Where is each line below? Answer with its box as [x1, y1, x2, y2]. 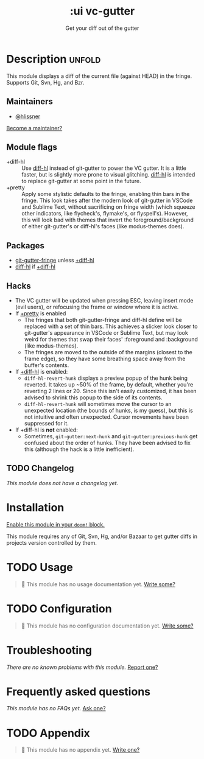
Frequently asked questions [6, 685, 151, 698]
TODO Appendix [6, 726, 90, 740]
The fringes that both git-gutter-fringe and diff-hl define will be [24, 316, 183, 323]
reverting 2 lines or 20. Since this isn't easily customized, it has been [24, 387, 197, 394]
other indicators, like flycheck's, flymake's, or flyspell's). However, [21, 210, 188, 217]
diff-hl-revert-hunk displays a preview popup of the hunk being [24, 374, 188, 382]
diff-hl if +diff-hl [15, 263, 56, 270]
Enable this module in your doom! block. [6, 520, 105, 528]
